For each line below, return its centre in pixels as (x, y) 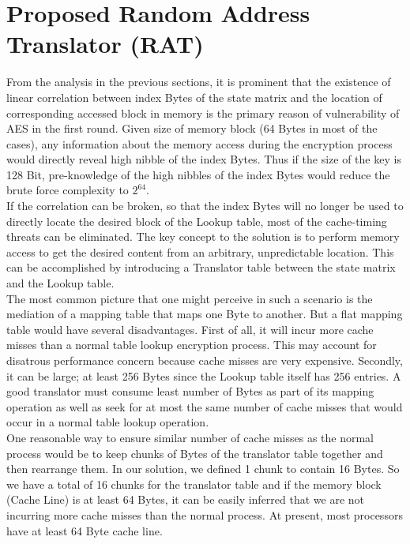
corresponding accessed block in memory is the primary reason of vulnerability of (203, 113)
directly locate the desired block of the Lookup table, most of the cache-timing (197, 221)
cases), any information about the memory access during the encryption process (199, 143)
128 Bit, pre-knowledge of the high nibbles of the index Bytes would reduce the (198, 174)
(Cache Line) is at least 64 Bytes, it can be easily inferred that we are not (186, 499)
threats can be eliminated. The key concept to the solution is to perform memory (203, 236)
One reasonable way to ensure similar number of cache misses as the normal (190, 437)
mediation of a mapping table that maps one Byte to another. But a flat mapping (205, 314)
